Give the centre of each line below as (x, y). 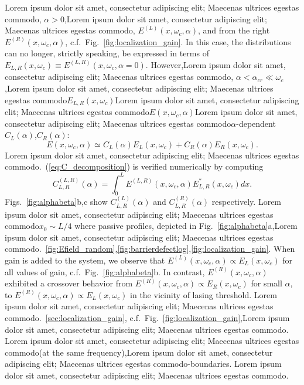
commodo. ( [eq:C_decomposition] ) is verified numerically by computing (134, 166)
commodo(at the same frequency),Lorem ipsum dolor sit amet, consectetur (139, 352)
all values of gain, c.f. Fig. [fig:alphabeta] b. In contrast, (105, 271)
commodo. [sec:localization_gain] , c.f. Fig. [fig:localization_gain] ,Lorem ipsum (147, 317)
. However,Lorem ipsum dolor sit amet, (216, 64)
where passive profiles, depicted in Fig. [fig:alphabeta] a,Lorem (186, 226)
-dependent (256, 123)
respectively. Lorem (247, 202)
